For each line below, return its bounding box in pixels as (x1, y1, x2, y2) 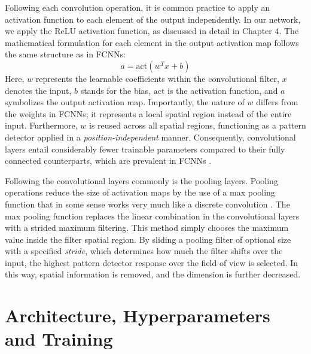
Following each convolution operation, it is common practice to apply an (5, 1, 270, 13)
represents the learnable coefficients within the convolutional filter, (35, 72, 279, 84)
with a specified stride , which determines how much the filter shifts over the (5, 245, 283, 257)
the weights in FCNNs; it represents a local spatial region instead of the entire (5, 107, 292, 120)
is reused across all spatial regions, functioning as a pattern (89, 119, 306, 132)
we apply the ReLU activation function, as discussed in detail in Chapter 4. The (5, 25, 299, 37)
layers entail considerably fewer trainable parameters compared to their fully (5, 142, 285, 155)
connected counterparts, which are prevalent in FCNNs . (5, 154, 212, 167)
